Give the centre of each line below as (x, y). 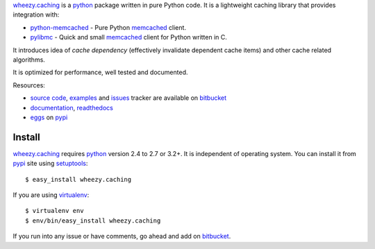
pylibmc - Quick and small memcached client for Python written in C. (128, 37)
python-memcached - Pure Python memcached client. (108, 27)
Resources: (29, 85)
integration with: (36, 15)
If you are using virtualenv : (51, 195)
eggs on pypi (49, 117)
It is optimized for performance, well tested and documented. (100, 72)
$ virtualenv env (55, 211)
